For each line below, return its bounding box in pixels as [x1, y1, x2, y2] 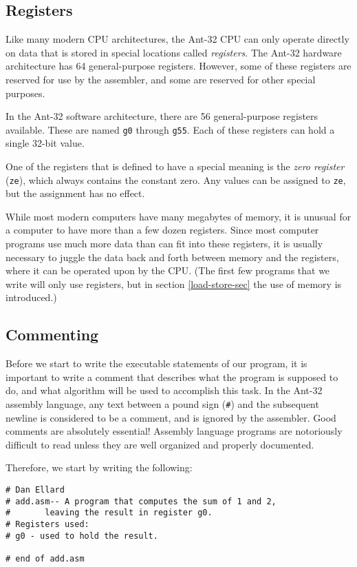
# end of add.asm [6, 553, 85, 564]
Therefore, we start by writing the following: [6, 460, 193, 475]
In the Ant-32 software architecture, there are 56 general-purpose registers [6, 109, 318, 123]
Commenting [6, 324, 99, 345]
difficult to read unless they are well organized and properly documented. [6, 437, 314, 451]
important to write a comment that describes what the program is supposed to [6, 369, 338, 384]
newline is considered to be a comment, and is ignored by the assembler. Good [6, 410, 336, 424]
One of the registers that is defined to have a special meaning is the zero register [6, 159, 345, 174]
